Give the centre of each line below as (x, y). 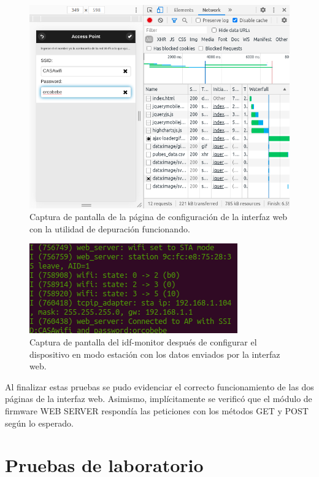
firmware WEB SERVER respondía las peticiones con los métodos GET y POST (157, 411)
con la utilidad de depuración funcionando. (110, 228)
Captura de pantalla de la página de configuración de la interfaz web (159, 217)
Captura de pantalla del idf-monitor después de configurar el (143, 342)
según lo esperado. (39, 423)
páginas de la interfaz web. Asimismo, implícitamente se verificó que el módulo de (159, 399)
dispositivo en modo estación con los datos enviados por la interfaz (155, 354)
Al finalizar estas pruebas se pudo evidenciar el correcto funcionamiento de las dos (159, 386)
